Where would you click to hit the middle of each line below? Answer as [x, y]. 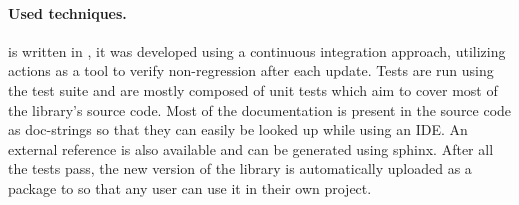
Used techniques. [67, 12]
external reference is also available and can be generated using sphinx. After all [251, 148]
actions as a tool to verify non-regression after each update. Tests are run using [251, 70]
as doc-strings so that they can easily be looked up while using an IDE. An [238, 129]
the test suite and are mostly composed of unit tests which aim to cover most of [253, 89]
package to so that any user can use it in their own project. [190, 187]
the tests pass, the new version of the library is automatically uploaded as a [240, 168]
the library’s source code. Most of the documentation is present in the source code [260, 109]
